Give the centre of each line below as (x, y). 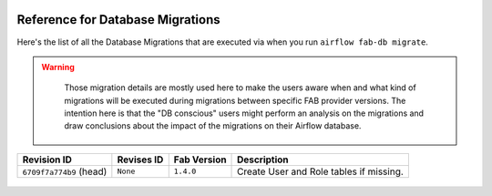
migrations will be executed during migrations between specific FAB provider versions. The (235, 100)
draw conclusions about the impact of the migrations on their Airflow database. (213, 126)
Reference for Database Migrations (118, 20)
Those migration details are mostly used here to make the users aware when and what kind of (240, 88)
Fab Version (200, 160)
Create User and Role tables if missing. (321, 171)
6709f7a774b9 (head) (65, 171)
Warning (58, 67)
